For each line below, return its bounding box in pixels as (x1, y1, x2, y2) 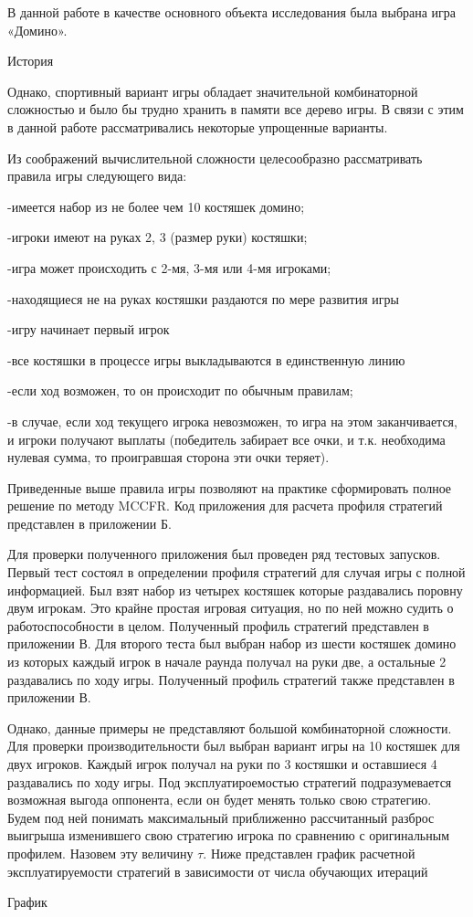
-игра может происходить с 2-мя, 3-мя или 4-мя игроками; (7, 258, 331, 277)
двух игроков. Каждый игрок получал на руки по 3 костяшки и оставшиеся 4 (7, 754, 437, 773)
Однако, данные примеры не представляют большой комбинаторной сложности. (7, 718, 452, 737)
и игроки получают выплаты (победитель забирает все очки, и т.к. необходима (7, 429, 446, 448)
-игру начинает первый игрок (7, 320, 170, 339)
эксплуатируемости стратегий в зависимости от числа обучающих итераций (7, 861, 428, 880)
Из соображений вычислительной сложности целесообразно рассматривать (7, 148, 423, 167)
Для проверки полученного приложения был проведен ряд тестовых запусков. (7, 544, 441, 564)
